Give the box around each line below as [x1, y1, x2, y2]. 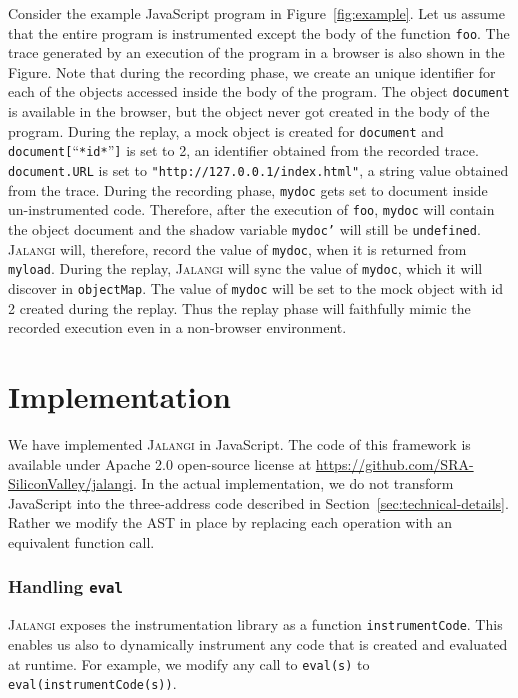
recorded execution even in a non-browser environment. [8, 317, 347, 338]
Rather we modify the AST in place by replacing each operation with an [8, 512, 453, 533]
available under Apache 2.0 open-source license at [8, 453, 312, 474]
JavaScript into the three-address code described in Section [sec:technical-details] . [8, 492, 509, 513]
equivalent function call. [8, 531, 155, 552]
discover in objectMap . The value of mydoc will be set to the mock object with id [8, 277, 504, 298]
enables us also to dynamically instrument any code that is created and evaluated [8, 633, 508, 654]
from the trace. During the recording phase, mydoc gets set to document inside [8, 179, 488, 200]
